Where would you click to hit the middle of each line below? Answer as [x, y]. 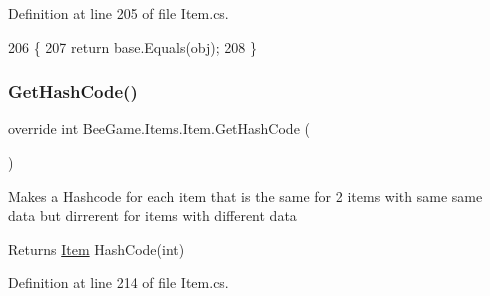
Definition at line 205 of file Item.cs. [118, 13]
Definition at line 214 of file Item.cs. [118, 282]
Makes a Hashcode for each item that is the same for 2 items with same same [245, 195]
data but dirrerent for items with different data [152, 215]
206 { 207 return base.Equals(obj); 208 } [132, 46]
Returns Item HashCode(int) [96, 248]
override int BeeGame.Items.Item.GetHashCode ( [159, 128]
